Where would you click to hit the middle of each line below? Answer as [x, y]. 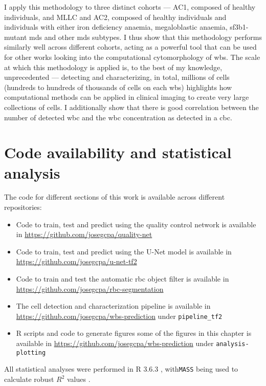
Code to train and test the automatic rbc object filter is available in [123, 278]
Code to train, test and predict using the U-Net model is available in [124, 251]
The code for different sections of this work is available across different [115, 197]
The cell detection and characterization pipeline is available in [113, 306]
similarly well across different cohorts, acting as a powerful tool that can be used [130, 47]
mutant [16, 37]
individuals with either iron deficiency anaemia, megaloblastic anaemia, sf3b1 [125, 27]
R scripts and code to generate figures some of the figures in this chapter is [134, 333]
